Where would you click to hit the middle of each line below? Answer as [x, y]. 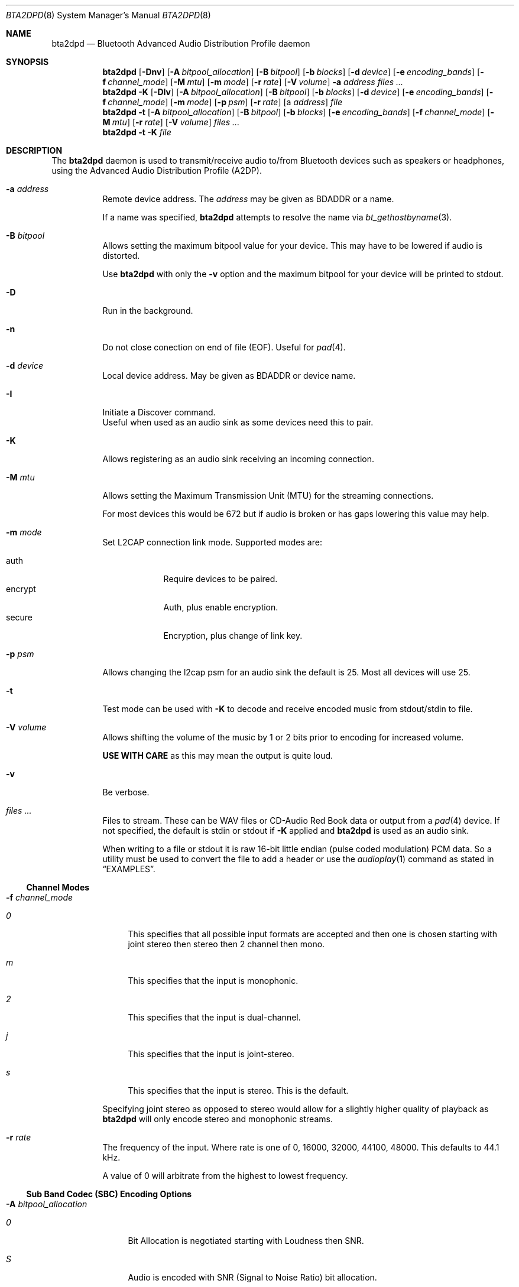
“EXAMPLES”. [129, 869]
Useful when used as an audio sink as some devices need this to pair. [238, 422]
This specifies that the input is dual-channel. [214, 1017]
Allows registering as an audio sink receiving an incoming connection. [239, 459]
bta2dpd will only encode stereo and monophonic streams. [218, 1119]
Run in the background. [148, 311]
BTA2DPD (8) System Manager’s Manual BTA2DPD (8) [108, 15]
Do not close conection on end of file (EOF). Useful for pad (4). [224, 347]
